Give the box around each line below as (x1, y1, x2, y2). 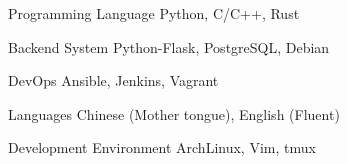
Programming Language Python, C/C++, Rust (8, 3, 300, 23)
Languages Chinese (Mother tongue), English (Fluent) (8, 103, 340, 124)
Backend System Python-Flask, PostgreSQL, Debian (8, 36, 330, 57)
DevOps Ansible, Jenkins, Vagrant (8, 70, 219, 91)
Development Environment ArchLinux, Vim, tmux (8, 137, 316, 158)
